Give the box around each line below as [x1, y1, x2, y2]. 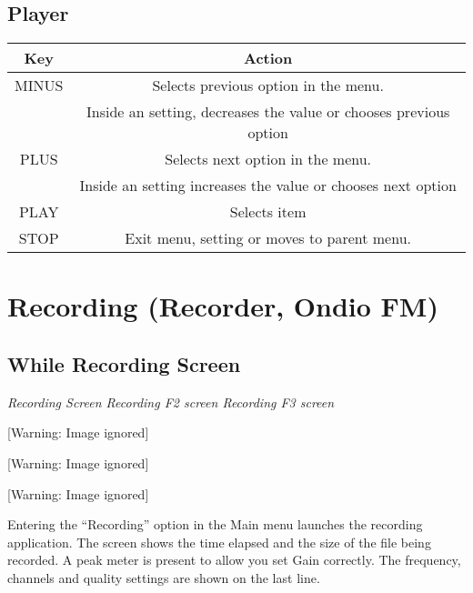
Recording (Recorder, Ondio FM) [7, 287, 438, 325]
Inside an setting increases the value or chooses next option [79, 175, 457, 196]
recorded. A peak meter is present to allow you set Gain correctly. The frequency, [7, 550, 461, 569]
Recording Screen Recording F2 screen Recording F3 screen [7, 392, 335, 411]
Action [244, 47, 293, 69]
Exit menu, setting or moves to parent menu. [125, 227, 412, 249]
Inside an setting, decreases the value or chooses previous [86, 101, 450, 123]
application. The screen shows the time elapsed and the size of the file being [7, 532, 431, 551]
